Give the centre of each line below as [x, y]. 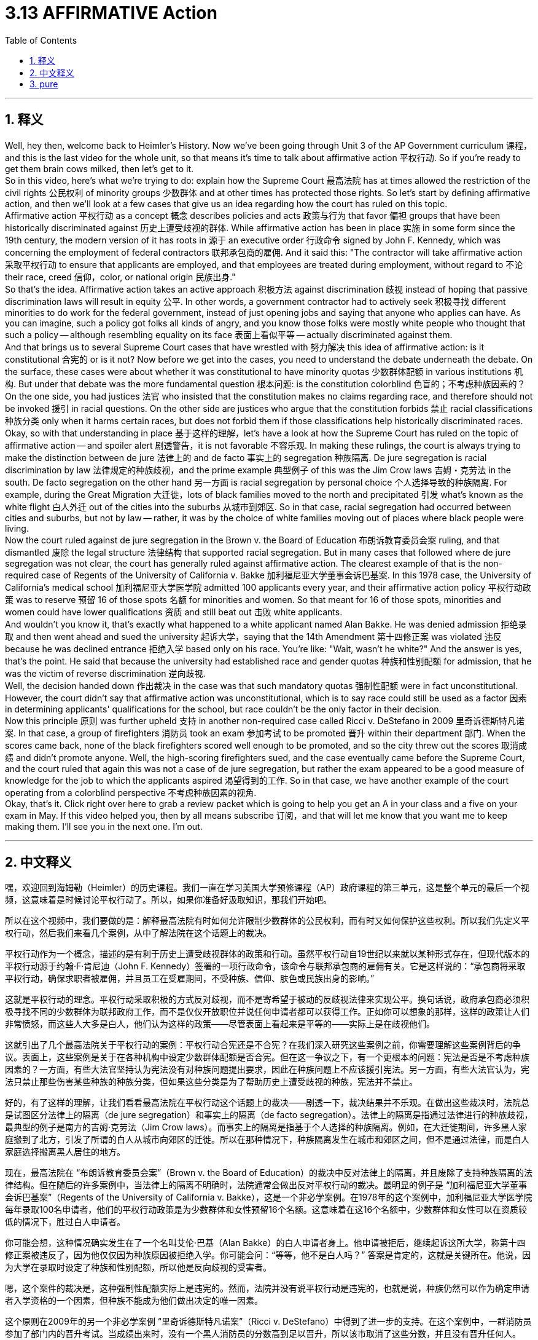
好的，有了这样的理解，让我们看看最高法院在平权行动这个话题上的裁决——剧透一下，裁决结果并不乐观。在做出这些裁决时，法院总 [267, 1103]
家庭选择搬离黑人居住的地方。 [65, 1152]
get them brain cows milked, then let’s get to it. [99, 168]
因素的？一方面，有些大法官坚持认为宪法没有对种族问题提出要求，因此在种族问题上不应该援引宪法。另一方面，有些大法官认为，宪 [267, 1070]
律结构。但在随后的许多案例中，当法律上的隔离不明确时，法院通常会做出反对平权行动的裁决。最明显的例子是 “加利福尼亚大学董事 [266, 1185]
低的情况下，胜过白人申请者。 [65, 1222]
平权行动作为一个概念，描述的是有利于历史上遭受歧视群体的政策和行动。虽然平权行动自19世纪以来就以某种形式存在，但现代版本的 [267, 954]
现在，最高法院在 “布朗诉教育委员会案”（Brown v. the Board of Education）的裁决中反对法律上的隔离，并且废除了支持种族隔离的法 [269, 1173]
